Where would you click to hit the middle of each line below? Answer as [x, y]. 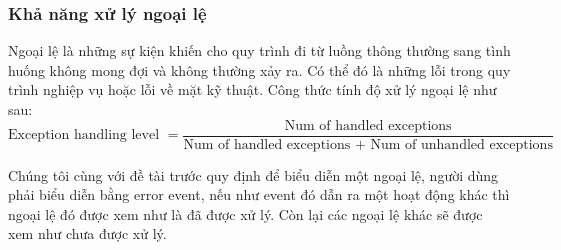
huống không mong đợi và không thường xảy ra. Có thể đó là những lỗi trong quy [259, 69]
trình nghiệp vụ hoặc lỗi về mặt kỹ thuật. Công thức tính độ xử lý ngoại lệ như [252, 89]
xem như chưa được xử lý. [87, 233]
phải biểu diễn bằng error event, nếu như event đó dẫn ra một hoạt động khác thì [259, 194]
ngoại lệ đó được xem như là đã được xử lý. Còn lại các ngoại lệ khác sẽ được [245, 213]
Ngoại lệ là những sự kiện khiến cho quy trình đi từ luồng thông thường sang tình [259, 50]
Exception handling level [84, 135]
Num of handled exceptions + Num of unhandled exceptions [368, 144]
